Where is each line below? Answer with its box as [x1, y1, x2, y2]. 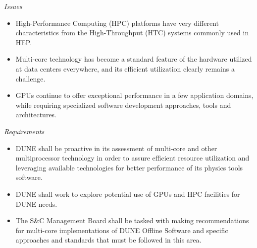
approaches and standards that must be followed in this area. [15, 235, 202, 245]
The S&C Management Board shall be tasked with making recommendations [15, 215, 249, 226]
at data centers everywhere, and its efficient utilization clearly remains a [15, 63, 235, 74]
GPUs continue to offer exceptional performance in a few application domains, [15, 90, 254, 100]
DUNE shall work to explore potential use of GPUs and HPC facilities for [15, 188, 240, 199]
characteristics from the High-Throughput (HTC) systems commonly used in [15, 27, 249, 38]
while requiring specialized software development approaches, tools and [15, 99, 231, 110]
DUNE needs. [15, 198, 57, 209]
